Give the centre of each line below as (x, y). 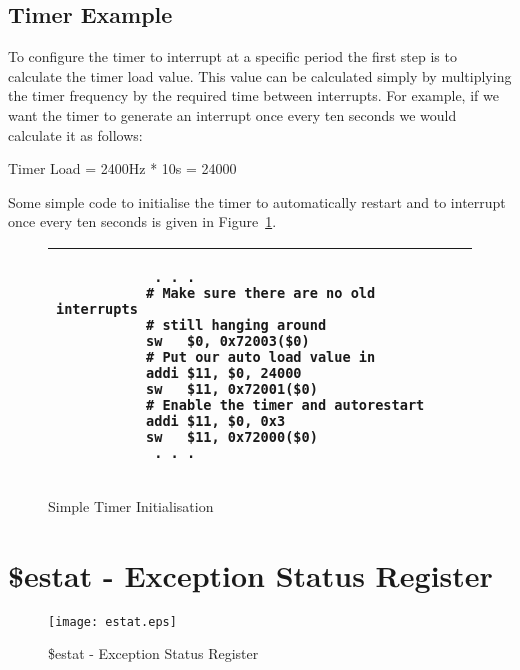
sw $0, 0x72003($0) (228, 340)
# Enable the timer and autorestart (285, 404)
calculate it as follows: (75, 134)
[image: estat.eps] (112, 621)
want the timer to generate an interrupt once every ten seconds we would (232, 114)
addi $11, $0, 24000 (224, 372)
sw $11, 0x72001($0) (232, 388)
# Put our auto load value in (261, 356)
